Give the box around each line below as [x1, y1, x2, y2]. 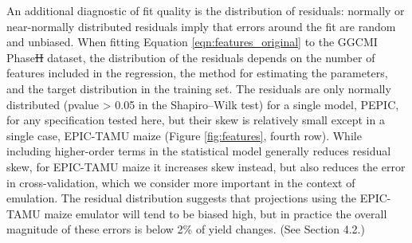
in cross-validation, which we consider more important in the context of [6, 174, 355, 190]
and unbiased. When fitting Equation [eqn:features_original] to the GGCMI [6, 33, 378, 50]
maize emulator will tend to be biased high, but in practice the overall [44, 205, 387, 221]
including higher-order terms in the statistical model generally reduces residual [6, 143, 391, 159]
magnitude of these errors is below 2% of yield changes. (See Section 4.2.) [6, 221, 365, 237]
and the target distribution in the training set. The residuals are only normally [6, 80, 391, 96]
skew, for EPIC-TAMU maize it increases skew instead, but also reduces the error [6, 158, 406, 174]
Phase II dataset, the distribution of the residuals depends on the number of [6, 49, 375, 65]
